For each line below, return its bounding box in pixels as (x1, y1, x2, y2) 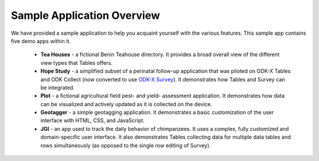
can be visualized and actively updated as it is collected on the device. (40, 100, 213, 107)
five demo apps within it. (11, 37, 71, 44)
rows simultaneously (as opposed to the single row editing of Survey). (40, 142, 211, 149)
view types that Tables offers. (40, 59, 113, 66)
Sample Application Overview (11, 9, 161, 22)
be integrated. (40, 84, 75, 91)
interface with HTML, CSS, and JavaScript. (40, 117, 145, 124)
